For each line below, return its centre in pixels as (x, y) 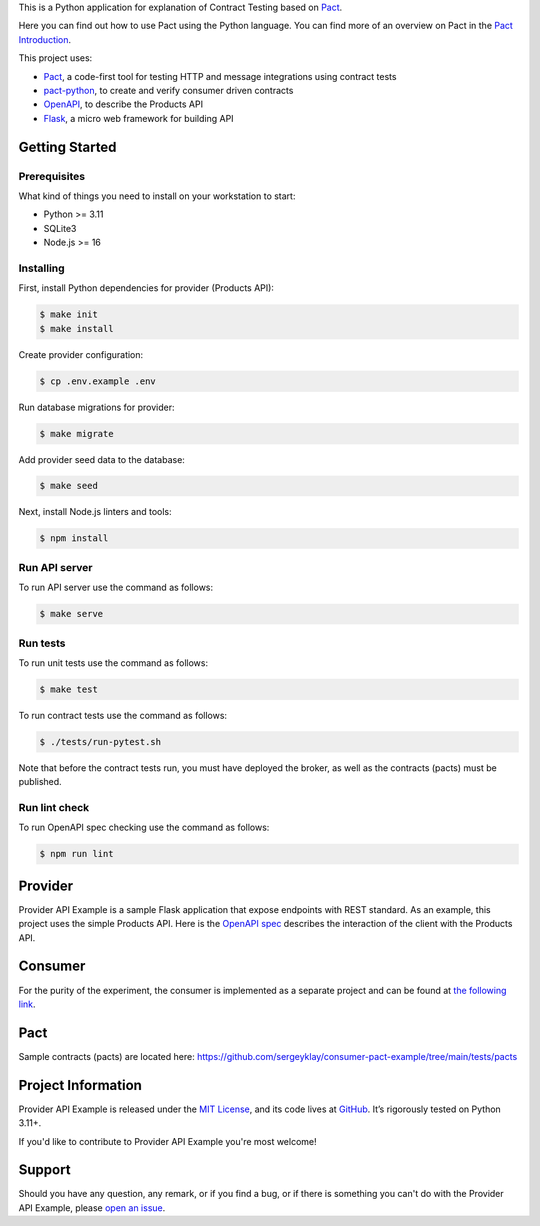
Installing (41, 268)
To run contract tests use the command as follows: (123, 715)
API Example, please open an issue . (92, 1207)
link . (27, 1004)
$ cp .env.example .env (98, 381)
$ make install (76, 328)
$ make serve (71, 614)
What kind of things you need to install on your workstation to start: (157, 196)
